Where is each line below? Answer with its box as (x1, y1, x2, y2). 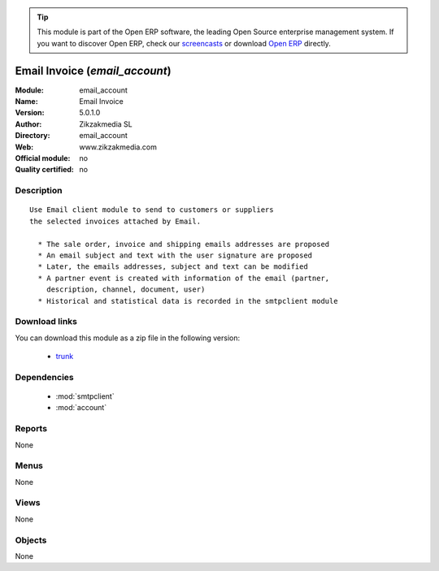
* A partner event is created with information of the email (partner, (37, 273, 330, 283)
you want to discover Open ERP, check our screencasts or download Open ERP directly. (37, 38, 331, 48)
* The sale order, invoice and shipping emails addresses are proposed (37, 240, 330, 249)
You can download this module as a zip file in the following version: (15, 333, 241, 343)
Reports (15, 423, 48, 435)
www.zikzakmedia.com (79, 142, 158, 152)
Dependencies (15, 371, 75, 383)
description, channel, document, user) (46, 285, 206, 294)
